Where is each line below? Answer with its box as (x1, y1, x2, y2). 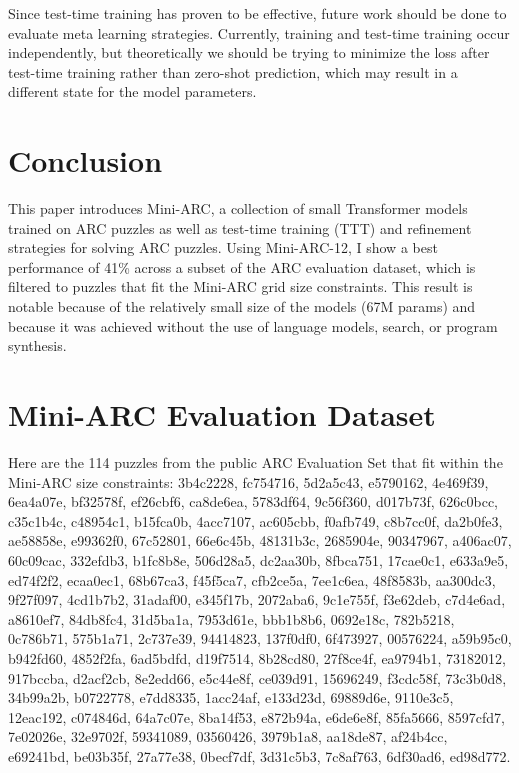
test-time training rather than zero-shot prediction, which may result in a (8, 61, 458, 82)
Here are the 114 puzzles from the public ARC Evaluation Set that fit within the (8, 451, 503, 472)
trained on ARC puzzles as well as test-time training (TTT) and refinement (8, 217, 472, 238)
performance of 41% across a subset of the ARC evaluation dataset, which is (8, 256, 476, 277)
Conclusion (8, 140, 163, 181)
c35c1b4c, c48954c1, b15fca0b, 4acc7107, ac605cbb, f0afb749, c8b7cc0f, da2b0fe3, (8, 510, 503, 531)
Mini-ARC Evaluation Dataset (8, 394, 436, 435)
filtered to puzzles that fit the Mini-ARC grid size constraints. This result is (8, 276, 473, 297)
